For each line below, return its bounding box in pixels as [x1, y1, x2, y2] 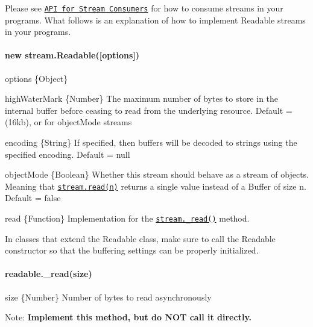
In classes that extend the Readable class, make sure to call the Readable [5, 232, 276, 244]
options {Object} [5, 72, 68, 84]
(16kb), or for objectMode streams [5, 116, 132, 128]
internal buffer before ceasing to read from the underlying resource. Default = [5, 104, 292, 116]
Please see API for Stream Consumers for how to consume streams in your [5, 2, 283, 14]
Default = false [5, 192, 61, 204]
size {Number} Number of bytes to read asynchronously [5, 290, 212, 303]
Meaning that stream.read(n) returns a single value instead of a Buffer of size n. [5, 179, 306, 192]
